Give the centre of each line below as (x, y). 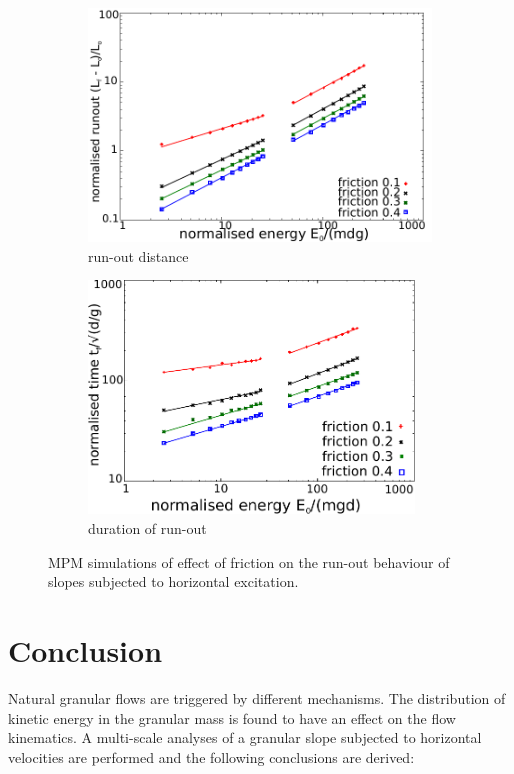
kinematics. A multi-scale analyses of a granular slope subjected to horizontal (245, 737)
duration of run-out (147, 528)
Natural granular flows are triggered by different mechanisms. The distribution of (257, 697)
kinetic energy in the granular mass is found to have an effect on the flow (232, 717)
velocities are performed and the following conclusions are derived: (211, 756)
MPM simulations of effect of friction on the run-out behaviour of (249, 561)
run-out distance (138, 255)
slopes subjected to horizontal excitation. (173, 581)
